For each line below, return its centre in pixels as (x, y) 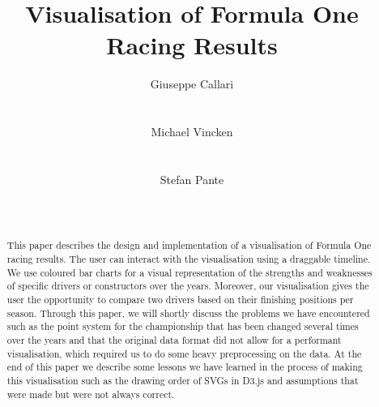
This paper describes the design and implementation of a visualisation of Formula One (189, 245)
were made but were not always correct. (91, 394)
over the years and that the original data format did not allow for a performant (174, 340)
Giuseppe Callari (192, 84)
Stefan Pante (192, 179)
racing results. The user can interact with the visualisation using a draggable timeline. (189, 259)
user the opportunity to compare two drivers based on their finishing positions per (180, 300)
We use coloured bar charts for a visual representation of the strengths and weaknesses (189, 272)
